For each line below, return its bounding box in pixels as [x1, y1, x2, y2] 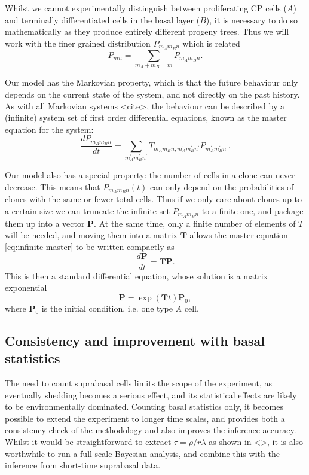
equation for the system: [5, 123, 94, 135]
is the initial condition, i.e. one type [41, 302, 173, 314]
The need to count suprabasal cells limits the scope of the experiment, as [5, 377, 272, 389]
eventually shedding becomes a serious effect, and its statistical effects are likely [5, 388, 297, 401]
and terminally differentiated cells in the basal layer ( [5, 13, 200, 26]
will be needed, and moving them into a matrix [5, 229, 178, 241]
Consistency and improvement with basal [5, 331, 265, 349]
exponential [5, 281, 47, 294]
